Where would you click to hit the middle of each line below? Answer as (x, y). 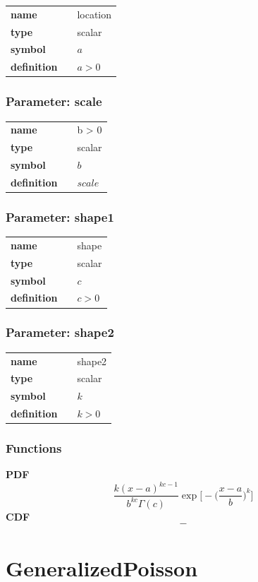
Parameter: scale (54, 101)
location (94, 14)
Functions (34, 448)
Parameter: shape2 (60, 332)
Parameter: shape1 (60, 216)
